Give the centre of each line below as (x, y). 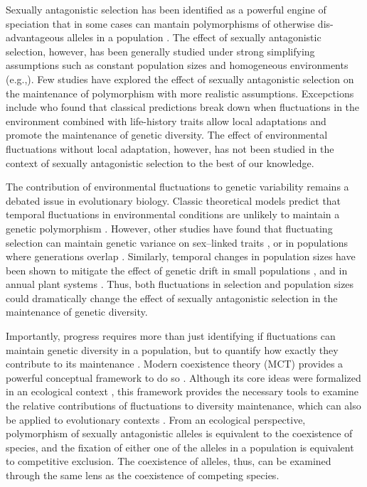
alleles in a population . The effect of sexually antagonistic (194, 37)
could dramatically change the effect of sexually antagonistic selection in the (172, 298)
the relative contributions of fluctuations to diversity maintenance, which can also (183, 406)
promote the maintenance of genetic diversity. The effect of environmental (167, 135)
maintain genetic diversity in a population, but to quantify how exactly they (172, 349)
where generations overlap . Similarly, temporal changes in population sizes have (181, 256)
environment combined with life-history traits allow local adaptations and (166, 121)
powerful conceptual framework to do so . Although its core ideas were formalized (183, 377)
